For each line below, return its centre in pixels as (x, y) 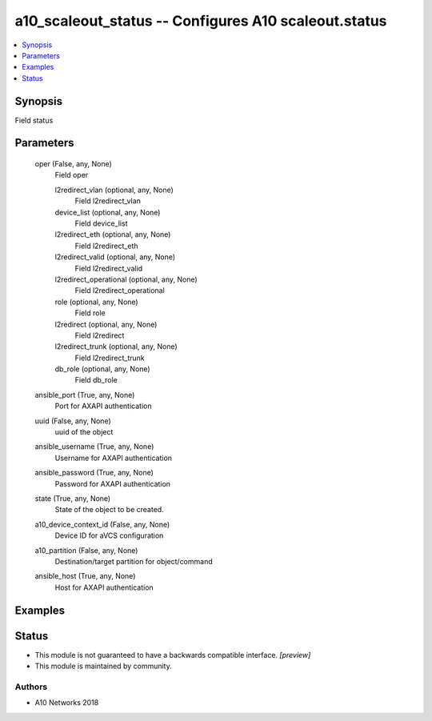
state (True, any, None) (73, 498)
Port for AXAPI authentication (103, 406)
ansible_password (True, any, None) (94, 473)
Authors (31, 687)
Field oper (72, 175)
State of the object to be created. (109, 510)
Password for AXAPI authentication (113, 483)
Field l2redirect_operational (120, 290)
